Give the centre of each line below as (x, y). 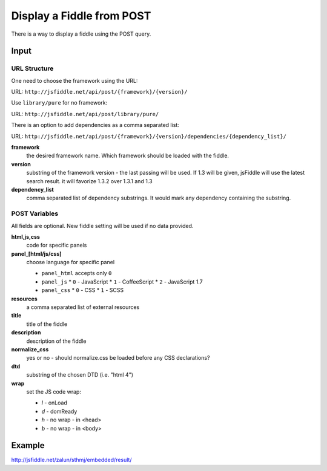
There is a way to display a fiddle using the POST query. (81, 34)
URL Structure (32, 68)
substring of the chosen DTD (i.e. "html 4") (80, 375)
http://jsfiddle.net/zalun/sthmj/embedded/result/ (71, 460)
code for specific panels (57, 245)
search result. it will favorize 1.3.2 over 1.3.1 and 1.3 (89, 181)
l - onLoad (54, 403)
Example (28, 445)
